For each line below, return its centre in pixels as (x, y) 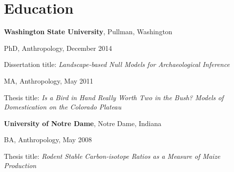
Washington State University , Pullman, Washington (88, 32)
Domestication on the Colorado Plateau (63, 107)
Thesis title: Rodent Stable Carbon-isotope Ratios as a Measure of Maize (112, 156)
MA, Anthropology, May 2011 (49, 80)
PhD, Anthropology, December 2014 (58, 48)
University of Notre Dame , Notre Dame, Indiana (83, 123)
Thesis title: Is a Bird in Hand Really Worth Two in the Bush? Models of (114, 97)
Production (20, 165)
